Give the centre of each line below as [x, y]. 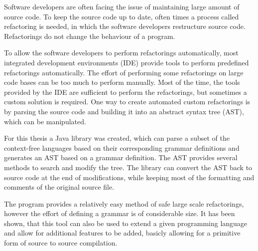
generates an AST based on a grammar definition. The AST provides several [121, 157]
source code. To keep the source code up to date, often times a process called [122, 16]
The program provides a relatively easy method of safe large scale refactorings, [124, 203]
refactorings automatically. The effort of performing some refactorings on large [124, 72]
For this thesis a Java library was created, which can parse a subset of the [117, 138]
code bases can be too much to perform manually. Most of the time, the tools [122, 82]
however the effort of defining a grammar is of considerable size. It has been [120, 213]
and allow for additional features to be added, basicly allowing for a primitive [122, 233]
